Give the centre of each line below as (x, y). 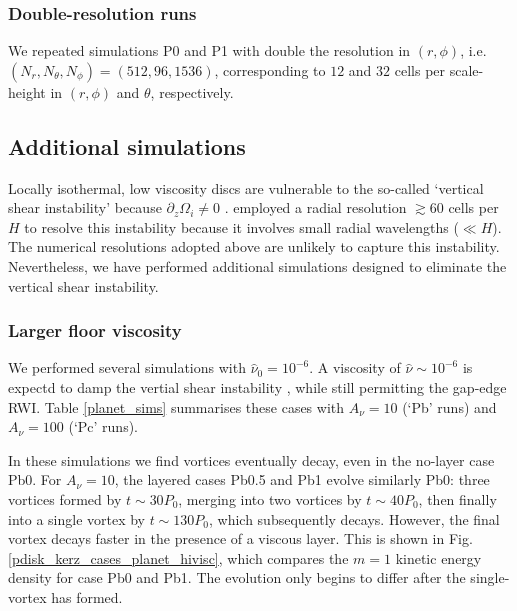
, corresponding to (270, 69)
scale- (466, 69)
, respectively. (192, 91)
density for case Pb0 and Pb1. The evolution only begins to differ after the (237, 577)
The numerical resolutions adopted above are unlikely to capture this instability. (254, 246)
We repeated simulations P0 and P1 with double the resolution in (209, 50)
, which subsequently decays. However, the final (354, 518)
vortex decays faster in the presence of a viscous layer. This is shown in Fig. (240, 538)
